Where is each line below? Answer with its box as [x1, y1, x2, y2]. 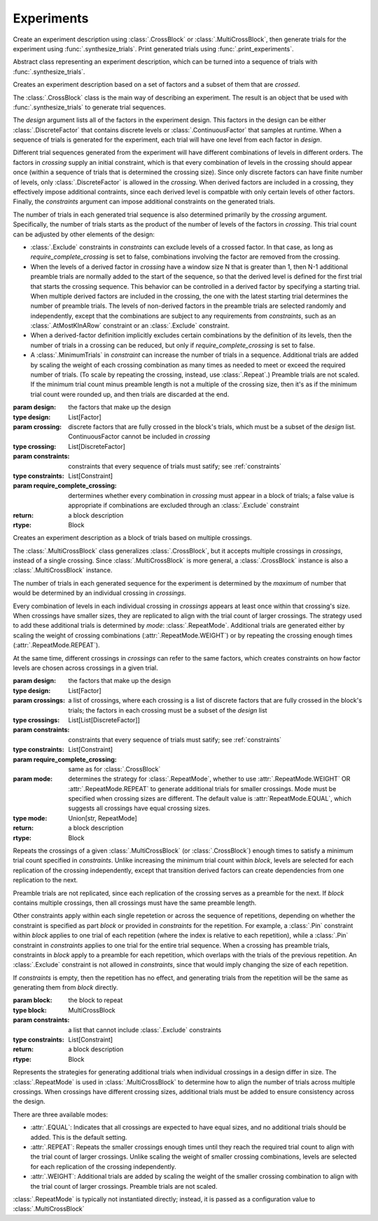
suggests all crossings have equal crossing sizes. [68, 804, 211, 813]
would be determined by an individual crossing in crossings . [13, 589, 186, 598]
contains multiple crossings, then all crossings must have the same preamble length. [13, 898, 257, 907]
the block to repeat [68, 996, 123, 1004]
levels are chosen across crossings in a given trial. [13, 663, 158, 672]
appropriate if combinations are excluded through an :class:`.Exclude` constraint [68, 501, 300, 510]
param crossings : [13, 696, 66, 705]
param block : [13, 996, 52, 1004]
